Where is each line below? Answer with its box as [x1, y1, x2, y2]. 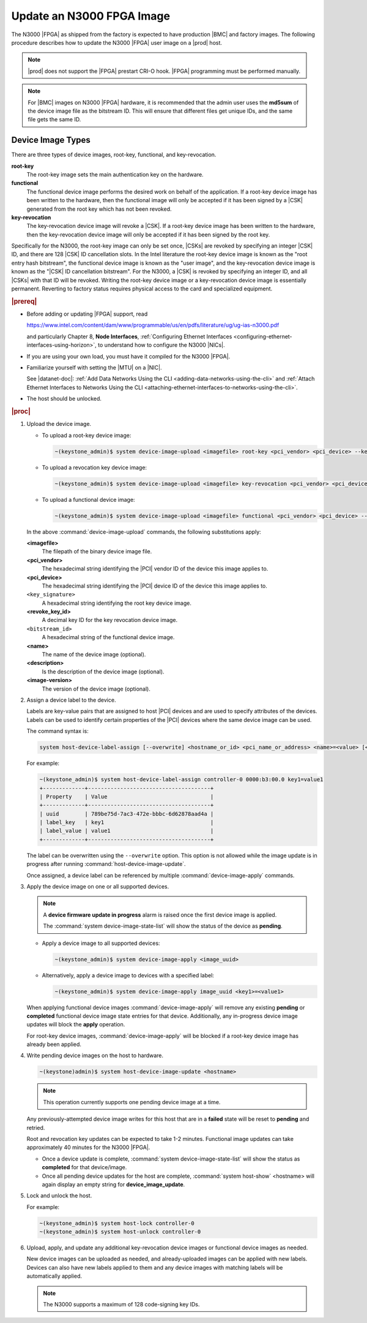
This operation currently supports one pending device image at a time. [43, 1098, 221, 1105]
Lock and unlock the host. [26, 1192, 92, 1199]
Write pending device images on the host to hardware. [26, 1052, 164, 1060]
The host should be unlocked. [26, 395, 102, 403]
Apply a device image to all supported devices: [42, 939, 160, 947]
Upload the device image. [26, 420, 92, 428]
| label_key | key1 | [39, 819, 214, 826]
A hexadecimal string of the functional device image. [42, 634, 175, 641]
